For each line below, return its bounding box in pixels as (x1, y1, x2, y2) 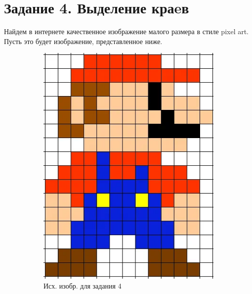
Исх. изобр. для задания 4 (43, 280, 122, 291)
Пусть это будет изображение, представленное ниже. (4, 36, 163, 46)
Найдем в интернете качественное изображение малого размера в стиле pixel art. (4, 26, 249, 37)
